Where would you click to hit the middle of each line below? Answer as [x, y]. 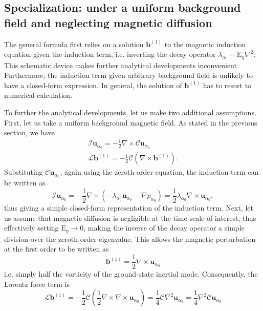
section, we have [29, 132]
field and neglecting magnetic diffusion [108, 22]
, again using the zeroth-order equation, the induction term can [159, 172]
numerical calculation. [39, 95]
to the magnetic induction [205, 44]
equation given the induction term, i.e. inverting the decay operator [110, 54]
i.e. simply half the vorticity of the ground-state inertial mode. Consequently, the [131, 274]
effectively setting [31, 228]
